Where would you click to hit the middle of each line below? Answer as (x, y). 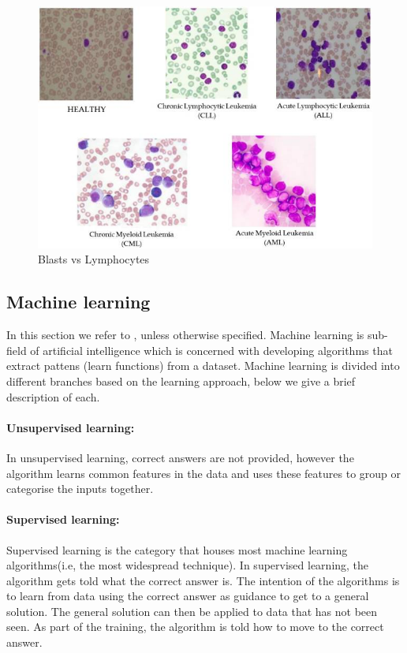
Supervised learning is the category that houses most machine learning (177, 549)
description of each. (53, 396)
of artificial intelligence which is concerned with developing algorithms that (211, 350)
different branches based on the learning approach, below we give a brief (181, 381)
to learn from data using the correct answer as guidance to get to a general (188, 596)
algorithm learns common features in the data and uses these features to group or (204, 473)
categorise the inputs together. (80, 489)
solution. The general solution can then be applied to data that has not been (192, 611)
